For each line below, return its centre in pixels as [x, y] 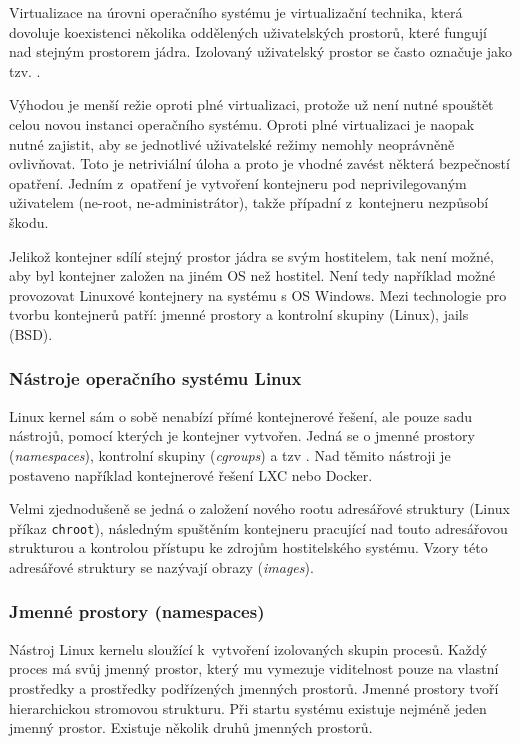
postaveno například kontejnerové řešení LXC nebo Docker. [191, 474]
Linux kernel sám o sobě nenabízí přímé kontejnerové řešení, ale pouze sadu [241, 415]
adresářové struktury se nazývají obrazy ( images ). [161, 566]
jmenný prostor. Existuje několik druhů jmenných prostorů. [191, 727]
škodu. [29, 221]
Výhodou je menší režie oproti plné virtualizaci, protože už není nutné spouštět [251, 104]
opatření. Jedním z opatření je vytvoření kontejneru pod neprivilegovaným [238, 182]
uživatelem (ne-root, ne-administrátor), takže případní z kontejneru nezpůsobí [249, 202]
